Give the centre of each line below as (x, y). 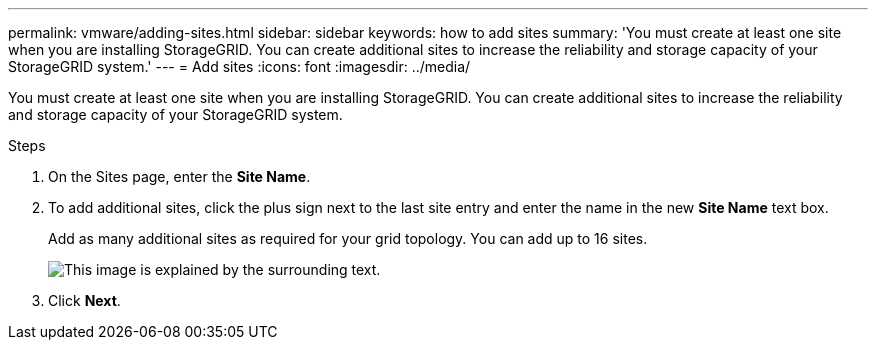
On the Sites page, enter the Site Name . (179, 176)
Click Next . (84, 300)
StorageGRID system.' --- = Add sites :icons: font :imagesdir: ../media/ (239, 66)
